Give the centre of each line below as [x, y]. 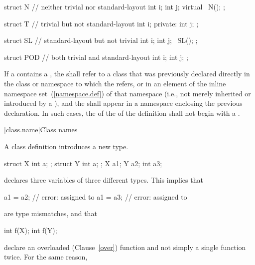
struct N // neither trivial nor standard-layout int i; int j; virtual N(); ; [115, 6]
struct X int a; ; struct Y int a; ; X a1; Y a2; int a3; [83, 163]
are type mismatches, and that [51, 213]
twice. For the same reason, [46, 257]
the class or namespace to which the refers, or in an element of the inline [115, 83]
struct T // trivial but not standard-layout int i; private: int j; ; [101, 23]
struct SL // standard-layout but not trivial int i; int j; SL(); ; [101, 40]
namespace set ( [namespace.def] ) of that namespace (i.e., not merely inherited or [127, 93]
